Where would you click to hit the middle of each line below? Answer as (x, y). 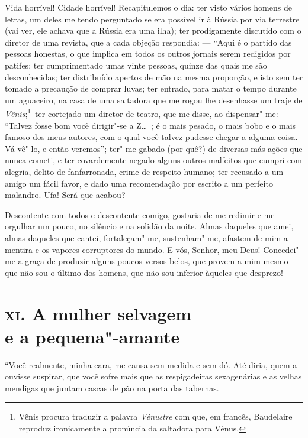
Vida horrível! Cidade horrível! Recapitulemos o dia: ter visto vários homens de (148, 7)
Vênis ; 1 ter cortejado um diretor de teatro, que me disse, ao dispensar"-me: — (147, 113)
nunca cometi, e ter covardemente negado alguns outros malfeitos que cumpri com (153, 160)
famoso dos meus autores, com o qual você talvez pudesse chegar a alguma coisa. (151, 137)
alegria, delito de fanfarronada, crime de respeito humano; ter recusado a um (144, 171)
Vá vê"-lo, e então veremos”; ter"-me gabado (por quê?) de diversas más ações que (154, 148)
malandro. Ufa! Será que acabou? (65, 195)
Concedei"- (283, 249)
